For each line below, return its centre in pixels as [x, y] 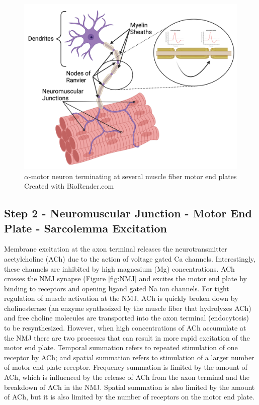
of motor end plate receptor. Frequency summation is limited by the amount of [126, 367]
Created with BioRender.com [69, 186]
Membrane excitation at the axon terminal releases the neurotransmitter [116, 249]
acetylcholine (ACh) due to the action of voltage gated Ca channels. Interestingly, [130, 258]
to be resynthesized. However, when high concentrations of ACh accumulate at [125, 328]
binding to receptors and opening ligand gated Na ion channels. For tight [117, 288]
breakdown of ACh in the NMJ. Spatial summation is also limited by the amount [129, 387]
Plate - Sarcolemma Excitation [85, 228]
